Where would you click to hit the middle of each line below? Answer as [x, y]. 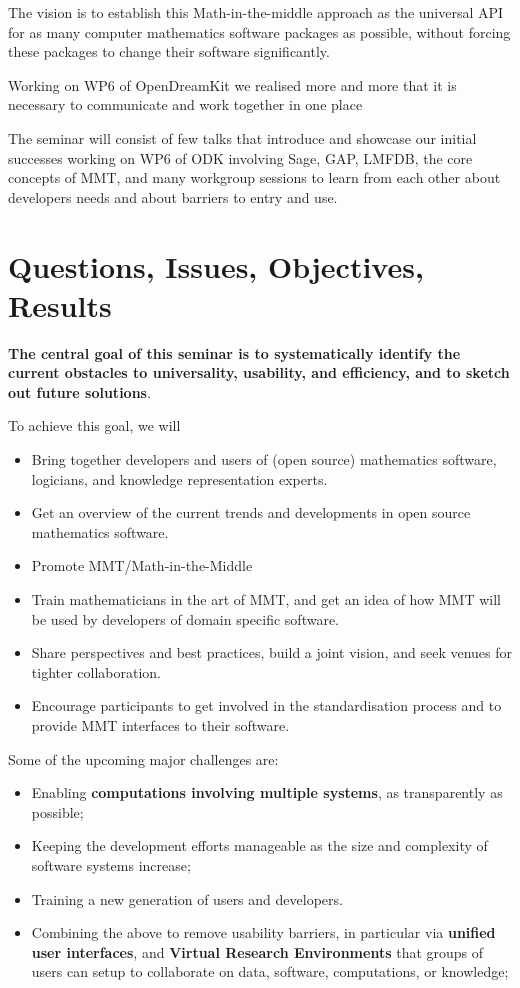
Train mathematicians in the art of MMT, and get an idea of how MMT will [266, 599]
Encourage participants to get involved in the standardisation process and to [266, 705]
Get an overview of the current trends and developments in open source [251, 512]
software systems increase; [111, 864]
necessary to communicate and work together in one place [185, 104]
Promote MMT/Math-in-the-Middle [142, 565]
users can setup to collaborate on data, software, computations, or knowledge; [270, 971]
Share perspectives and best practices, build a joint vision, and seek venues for [271, 652]
